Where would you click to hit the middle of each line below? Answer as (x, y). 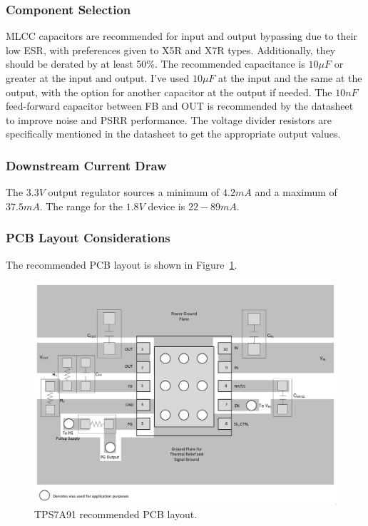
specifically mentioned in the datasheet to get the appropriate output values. (173, 134)
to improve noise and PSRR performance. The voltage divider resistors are (169, 119)
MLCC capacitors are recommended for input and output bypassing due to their (182, 36)
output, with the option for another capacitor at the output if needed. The (169, 92)
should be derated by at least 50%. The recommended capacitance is (155, 64)
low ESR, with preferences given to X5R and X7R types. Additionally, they (171, 50)
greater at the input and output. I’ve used (98, 78)
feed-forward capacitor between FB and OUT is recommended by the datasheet (180, 106)
